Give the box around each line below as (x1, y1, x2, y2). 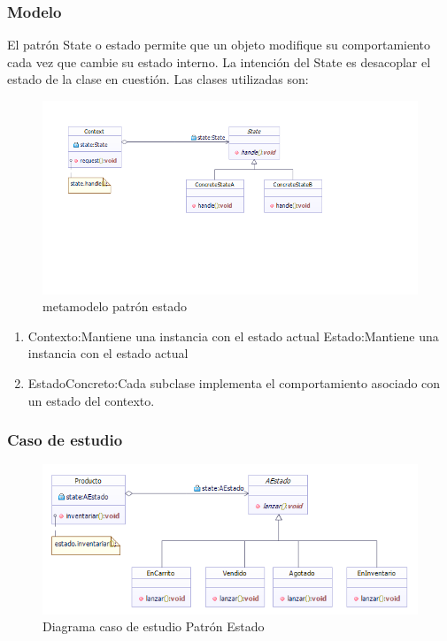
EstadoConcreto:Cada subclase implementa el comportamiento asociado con (27, 374, 441, 392)
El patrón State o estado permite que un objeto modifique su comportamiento (7, 35, 431, 54)
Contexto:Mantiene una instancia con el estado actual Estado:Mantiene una (27, 326, 439, 345)
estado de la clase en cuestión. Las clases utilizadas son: (7, 70, 309, 88)
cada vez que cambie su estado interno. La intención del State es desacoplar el (7, 52, 431, 71)
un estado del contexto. (27, 391, 155, 409)
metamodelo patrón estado (42, 297, 188, 316)
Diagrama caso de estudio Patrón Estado (42, 617, 265, 636)
